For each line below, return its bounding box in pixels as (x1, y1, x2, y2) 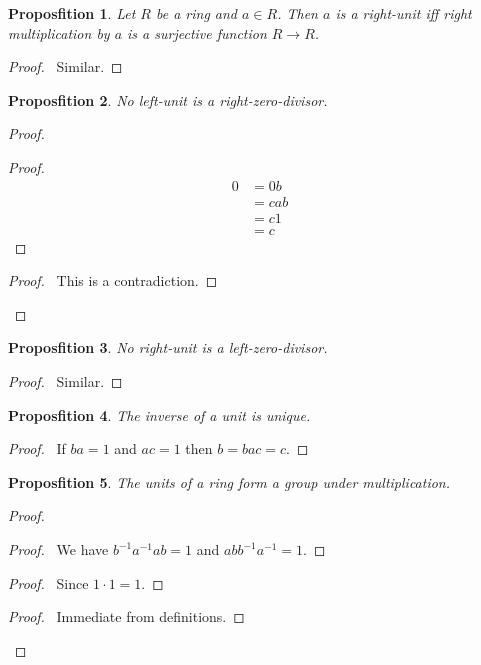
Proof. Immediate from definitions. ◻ (8, 606, 245, 627)
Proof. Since (8, 572, 89, 593)
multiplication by (8, 22, 110, 43)
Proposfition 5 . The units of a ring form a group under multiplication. (8, 471, 451, 492)
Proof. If (8, 438, 66, 459)
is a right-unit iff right (335, 3, 472, 23)
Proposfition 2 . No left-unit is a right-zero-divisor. (8, 89, 328, 110)
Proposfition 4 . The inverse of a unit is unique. (8, 404, 311, 425)
